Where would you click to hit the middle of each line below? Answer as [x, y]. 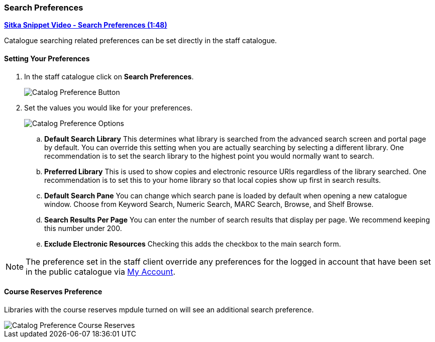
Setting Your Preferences [47, 58]
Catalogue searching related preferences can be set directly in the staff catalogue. [141, 41]
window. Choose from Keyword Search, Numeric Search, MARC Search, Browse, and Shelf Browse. [209, 204]
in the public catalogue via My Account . [101, 271]
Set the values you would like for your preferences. [108, 107]
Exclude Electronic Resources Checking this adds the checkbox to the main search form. [193, 244]
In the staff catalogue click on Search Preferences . [109, 76]
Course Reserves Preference [53, 292]
